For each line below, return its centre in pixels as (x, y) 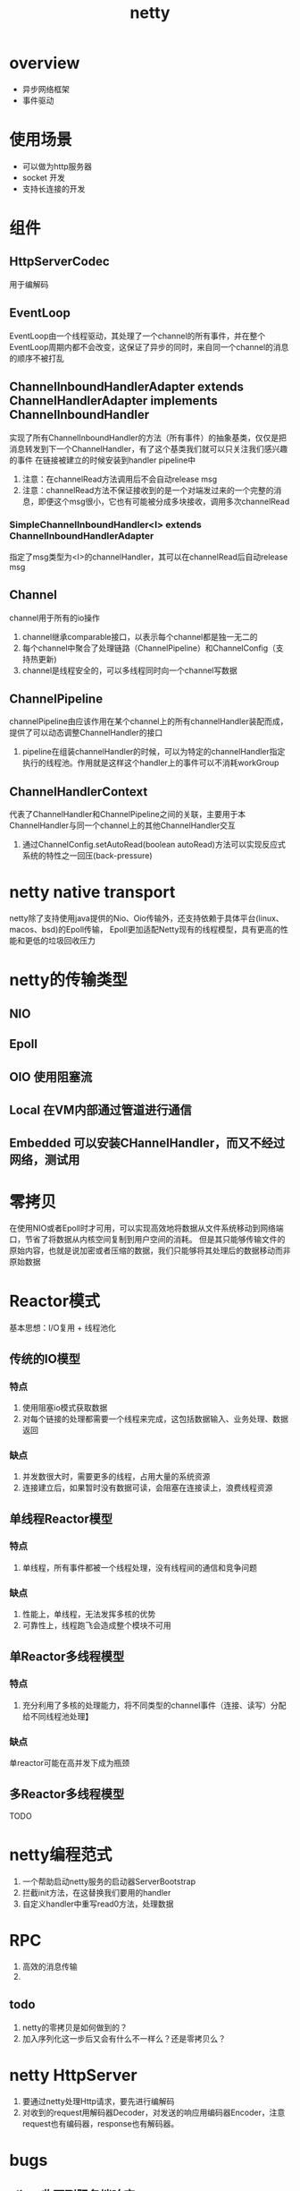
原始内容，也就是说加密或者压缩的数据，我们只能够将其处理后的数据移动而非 (150, 1250)
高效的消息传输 (50, 1966)
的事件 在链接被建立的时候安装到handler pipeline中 (103, 460)
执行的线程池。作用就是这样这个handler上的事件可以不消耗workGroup (150, 763)
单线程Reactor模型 (61, 1518)
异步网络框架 (46, 89)
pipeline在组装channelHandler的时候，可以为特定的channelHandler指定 (154, 752)
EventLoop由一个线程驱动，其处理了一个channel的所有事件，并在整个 (137, 336)
